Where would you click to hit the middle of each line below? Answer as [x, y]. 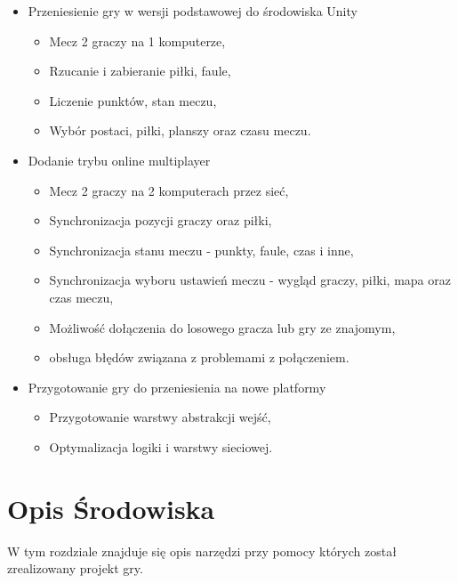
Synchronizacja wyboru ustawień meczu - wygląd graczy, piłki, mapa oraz [250, 280]
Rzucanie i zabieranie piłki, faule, [140, 71]
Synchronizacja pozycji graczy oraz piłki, [161, 220]
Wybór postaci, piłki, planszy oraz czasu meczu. [180, 130]
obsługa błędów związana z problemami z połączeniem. [199, 357]
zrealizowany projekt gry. [75, 568]
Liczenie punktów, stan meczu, [133, 100]
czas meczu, [81, 297]
